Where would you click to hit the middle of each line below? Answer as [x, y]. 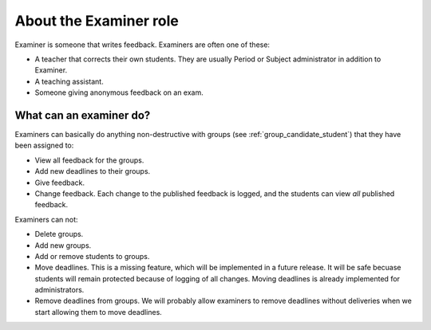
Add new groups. [63, 245]
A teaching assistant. [69, 81]
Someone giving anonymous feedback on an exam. [119, 92]
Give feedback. [60, 183]
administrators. [59, 290]
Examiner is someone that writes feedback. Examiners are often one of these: [142, 45]
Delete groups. [59, 234]
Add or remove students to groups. [92, 256]
